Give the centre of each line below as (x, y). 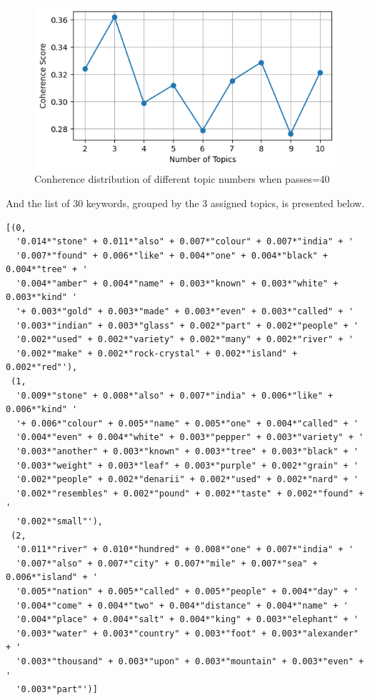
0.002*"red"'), (42, 367)
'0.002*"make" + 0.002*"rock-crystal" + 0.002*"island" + (157, 353)
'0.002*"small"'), (60, 521)
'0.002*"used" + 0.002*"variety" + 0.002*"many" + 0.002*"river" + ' (185, 340)
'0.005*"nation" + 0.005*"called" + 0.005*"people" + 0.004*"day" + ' (187, 591)
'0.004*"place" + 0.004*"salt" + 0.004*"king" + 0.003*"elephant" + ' (187, 620)
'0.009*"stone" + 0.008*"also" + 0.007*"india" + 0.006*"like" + (175, 395)
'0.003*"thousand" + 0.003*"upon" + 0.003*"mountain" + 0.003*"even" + (190, 661)
